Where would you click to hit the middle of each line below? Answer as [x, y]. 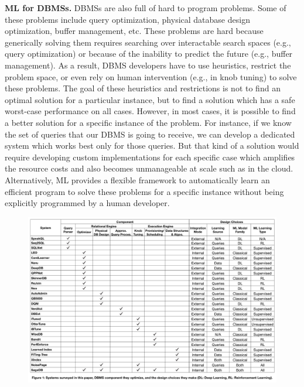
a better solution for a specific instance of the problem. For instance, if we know [148, 122]
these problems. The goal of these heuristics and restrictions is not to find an [143, 88]
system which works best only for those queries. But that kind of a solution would [152, 145]
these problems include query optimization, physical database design [127, 19]
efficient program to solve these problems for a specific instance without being [144, 191]
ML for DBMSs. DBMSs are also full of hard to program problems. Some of [146, 8]
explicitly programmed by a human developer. [87, 203]
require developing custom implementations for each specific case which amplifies [150, 157]
